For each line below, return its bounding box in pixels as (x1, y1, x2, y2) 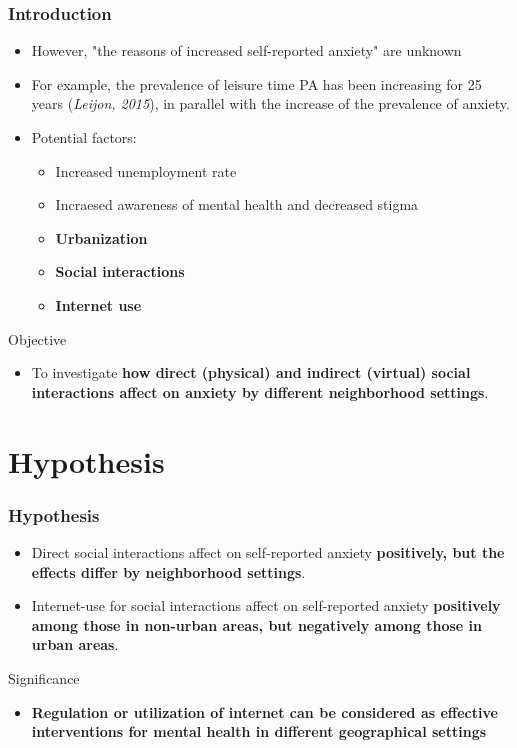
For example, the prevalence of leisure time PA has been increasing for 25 (31, 73, 482, 94)
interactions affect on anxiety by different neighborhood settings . (31, 381, 489, 402)
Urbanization (55, 227, 148, 248)
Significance (8, 667, 80, 688)
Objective (8, 328, 67, 349)
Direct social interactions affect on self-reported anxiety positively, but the (31, 541, 505, 562)
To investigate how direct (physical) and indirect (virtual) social (31, 362, 471, 383)
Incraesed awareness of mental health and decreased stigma (55, 194, 419, 215)
